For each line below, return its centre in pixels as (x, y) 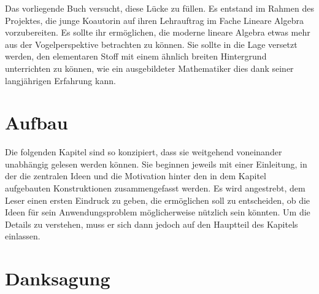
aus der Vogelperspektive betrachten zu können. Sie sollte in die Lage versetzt (151, 44)
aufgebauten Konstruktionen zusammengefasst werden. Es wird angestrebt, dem (155, 188)
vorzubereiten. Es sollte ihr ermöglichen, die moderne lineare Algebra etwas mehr (158, 32)
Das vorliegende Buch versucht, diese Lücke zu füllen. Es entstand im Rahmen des (159, 8)
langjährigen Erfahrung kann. (60, 80)
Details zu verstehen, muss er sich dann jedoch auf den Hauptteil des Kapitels (152, 224)
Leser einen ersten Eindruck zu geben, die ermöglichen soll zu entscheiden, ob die (158, 200)
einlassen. (23, 236)
